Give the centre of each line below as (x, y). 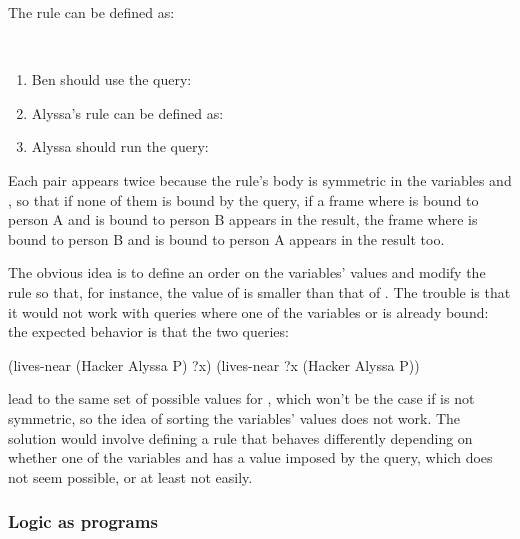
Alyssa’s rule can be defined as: (127, 112)
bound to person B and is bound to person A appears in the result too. (226, 238)
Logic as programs (83, 521)
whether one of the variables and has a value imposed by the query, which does (250, 457)
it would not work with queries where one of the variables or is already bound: (248, 311)
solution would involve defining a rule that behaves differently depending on (240, 437)
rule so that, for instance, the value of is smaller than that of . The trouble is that (259, 291)
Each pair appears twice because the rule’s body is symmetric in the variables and (260, 179)
